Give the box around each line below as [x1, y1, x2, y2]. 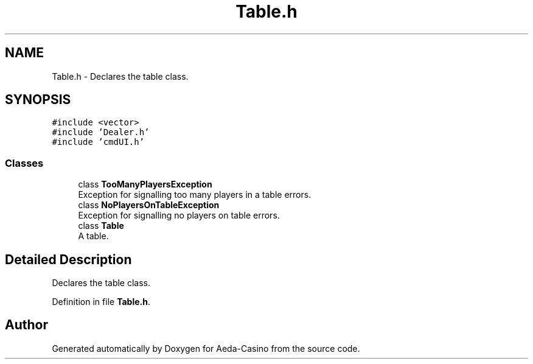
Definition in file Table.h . [52, 296, 150, 307]
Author [5, 317, 48, 333]
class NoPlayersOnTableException [78, 200, 220, 211]
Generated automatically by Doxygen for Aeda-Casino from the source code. [52, 343, 360, 354]
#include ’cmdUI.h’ [52, 137, 145, 147]
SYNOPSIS [5, 92, 71, 108]
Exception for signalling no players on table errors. [78, 210, 280, 221]
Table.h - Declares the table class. [52, 71, 189, 82]
